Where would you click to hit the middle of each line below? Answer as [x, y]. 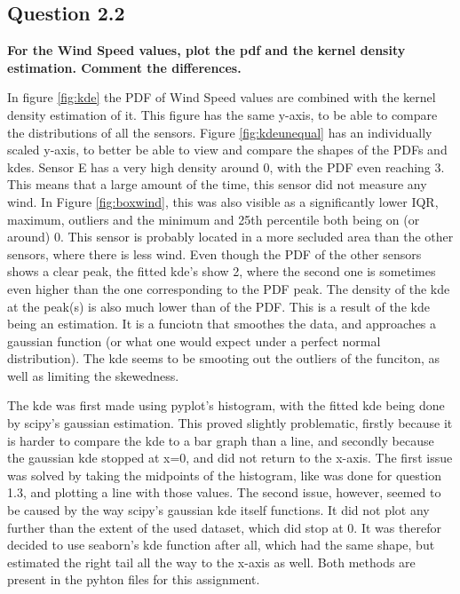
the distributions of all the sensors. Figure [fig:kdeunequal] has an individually [220, 132]
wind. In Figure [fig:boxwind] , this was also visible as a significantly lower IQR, [223, 201]
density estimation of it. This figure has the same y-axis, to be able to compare [222, 114]
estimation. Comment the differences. [124, 67]
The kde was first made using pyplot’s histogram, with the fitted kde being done [226, 405]
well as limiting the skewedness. [93, 375]
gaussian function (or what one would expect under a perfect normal [194, 341]
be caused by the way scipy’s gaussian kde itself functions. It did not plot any [218, 510]
